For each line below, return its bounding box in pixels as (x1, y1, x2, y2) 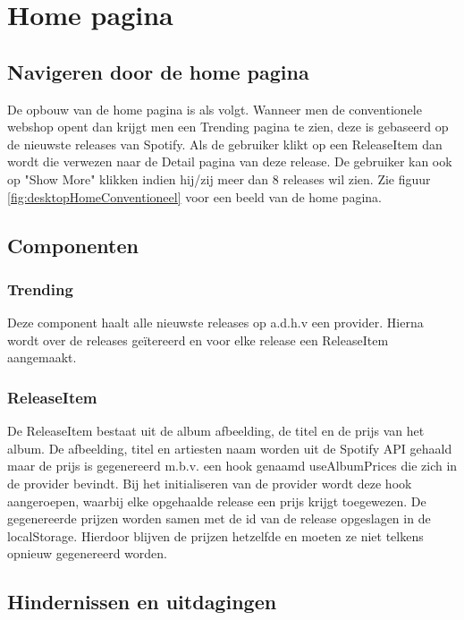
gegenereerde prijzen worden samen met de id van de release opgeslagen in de (7, 509, 431, 528)
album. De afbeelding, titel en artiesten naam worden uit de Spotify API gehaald (7, 438, 452, 457)
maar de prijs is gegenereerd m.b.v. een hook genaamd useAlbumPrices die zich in (7, 456, 458, 475)
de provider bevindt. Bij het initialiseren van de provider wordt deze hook (7, 473, 412, 492)
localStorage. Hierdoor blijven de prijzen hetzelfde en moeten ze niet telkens (7, 526, 424, 545)
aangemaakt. (7, 348, 77, 367)
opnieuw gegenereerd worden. (7, 544, 168, 563)
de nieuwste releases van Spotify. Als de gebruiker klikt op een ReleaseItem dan (7, 134, 443, 153)
